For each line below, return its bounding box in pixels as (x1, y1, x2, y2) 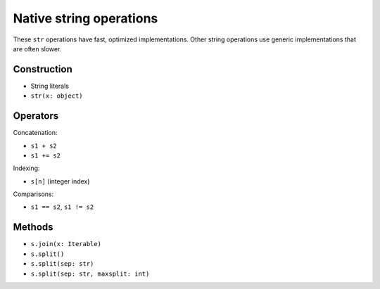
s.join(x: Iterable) (30, 240, 102, 248)
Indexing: (13, 164, 40, 172)
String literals (30, 82, 70, 90)
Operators (13, 110, 59, 122)
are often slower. (13, 44, 62, 53)
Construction (13, 63, 73, 75)
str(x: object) (30, 92, 84, 100)
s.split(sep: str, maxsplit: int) (30, 269, 150, 278)
